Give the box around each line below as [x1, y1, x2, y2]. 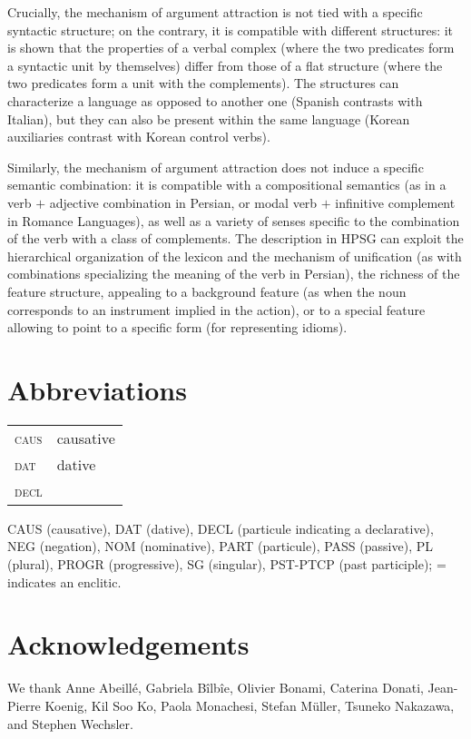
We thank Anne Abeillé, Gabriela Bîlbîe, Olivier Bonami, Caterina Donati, [7, 678, 424, 697]
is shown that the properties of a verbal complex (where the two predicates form [7, 38, 455, 57]
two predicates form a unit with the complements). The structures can [7, 74, 399, 93]
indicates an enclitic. [7, 572, 122, 591]
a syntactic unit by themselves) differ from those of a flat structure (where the [7, 55, 443, 74]
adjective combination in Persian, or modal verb [49, 192, 318, 212]
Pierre [7, 695, 41, 714]
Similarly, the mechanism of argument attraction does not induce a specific [7, 157, 424, 176]
